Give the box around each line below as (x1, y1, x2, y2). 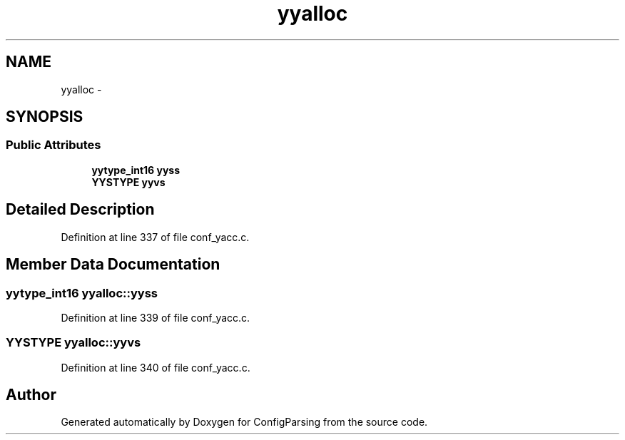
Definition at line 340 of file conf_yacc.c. (61, 361, 250, 374)
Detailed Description (6, 200, 155, 219)
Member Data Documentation (6, 255, 220, 274)
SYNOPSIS (6, 108, 83, 126)
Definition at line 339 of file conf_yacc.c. (61, 311, 250, 324)
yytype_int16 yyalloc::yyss (6, 285, 158, 300)
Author (6, 386, 56, 404)
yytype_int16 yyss (91, 163, 181, 176)
